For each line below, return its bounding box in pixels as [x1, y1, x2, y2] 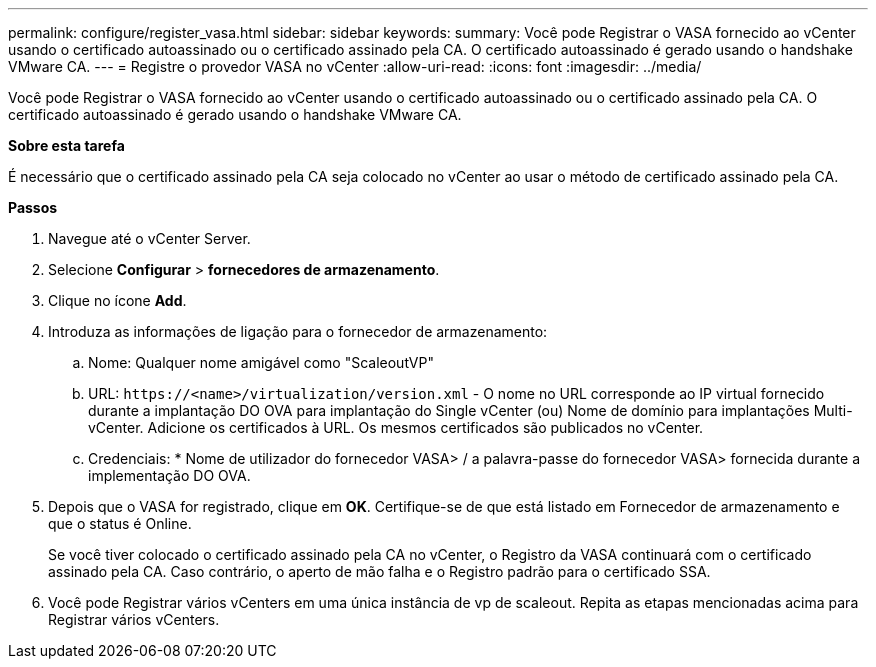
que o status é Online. [48, 515, 192, 532]
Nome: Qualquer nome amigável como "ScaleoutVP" [88, 354, 434, 371]
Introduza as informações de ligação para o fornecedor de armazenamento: [48, 323, 548, 340]
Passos [8, 199, 58, 216]
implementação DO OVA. [88, 467, 251, 484]
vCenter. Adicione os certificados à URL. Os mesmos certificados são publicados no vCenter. [88, 419, 704, 436]
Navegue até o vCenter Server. [48, 230, 251, 247]
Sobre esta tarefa [8, 137, 125, 154]
